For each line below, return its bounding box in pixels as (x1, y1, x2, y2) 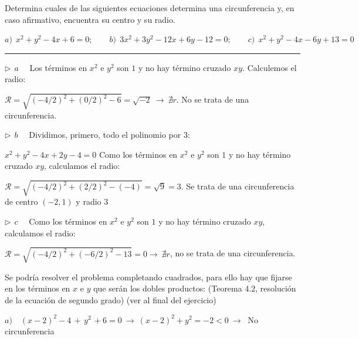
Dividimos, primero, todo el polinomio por (29, 128, 181, 141)
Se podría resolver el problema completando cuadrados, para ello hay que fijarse (5, 270, 292, 283)
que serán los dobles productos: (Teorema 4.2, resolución (93, 282, 296, 294)
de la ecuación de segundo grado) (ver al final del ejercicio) (5, 293, 216, 306)
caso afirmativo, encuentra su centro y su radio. (5, 13, 175, 25)
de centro (5, 195, 38, 208)
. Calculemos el (242, 61, 297, 73)
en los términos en (5, 282, 70, 294)
